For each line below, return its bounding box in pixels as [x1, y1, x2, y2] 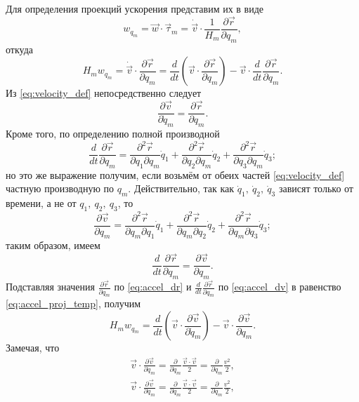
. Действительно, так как [128, 181, 235, 196]
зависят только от [278, 181, 353, 196]
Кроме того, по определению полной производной [6, 126, 220, 140]
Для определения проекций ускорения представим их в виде [6, 1, 264, 15]
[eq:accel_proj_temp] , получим [6, 296, 141, 311]
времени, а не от [6, 196, 77, 210]
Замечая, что [6, 340, 60, 355]
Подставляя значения [6, 279, 95, 294]
